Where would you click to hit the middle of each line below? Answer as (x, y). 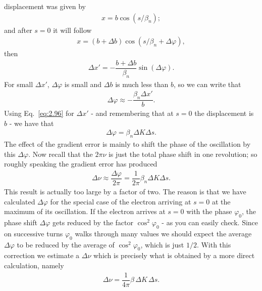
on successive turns (34, 233)
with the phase (209, 211)
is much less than (142, 84)
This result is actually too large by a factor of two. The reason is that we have (125, 192)
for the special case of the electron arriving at (121, 201)
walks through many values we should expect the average (163, 233)
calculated (20, 201)
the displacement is (224, 113)
